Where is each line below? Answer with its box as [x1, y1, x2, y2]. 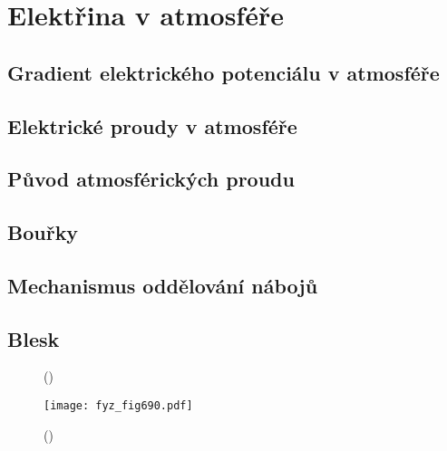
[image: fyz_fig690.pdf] [44, 399, 193, 413]
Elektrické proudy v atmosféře [7, 111, 297, 139]
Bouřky [7, 218, 79, 246]
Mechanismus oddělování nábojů [7, 271, 318, 299]
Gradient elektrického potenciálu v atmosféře [7, 58, 440, 86]
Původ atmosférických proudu [7, 165, 295, 193]
